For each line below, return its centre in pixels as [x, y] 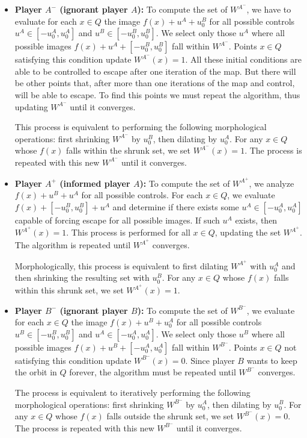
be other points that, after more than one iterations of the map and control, [155, 83]
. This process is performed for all [128, 232]
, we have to [269, 9]
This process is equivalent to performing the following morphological [141, 127]
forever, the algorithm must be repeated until [153, 372]
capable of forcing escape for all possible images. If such [117, 220]
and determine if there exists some [176, 206]
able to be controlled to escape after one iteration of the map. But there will [155, 71]
